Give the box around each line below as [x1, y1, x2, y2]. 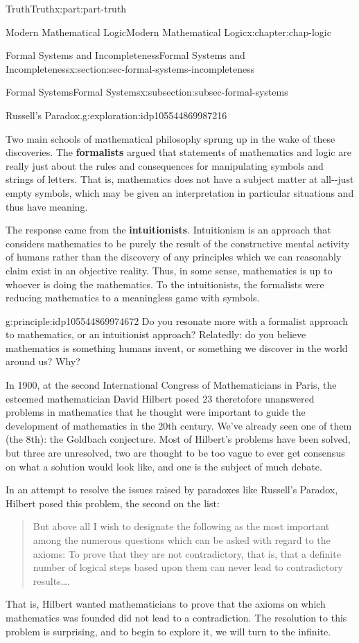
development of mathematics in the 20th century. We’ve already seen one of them [6, 418, 352, 432]
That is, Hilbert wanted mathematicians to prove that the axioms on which [6, 597, 326, 611]
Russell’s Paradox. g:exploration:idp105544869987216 [6, 107, 227, 122]
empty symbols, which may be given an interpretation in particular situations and [6, 185, 354, 200]
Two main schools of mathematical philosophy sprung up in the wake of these [6, 131, 335, 146]
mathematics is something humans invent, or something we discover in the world [6, 340, 348, 355]
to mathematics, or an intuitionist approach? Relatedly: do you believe [6, 327, 306, 342]
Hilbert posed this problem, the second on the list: [6, 495, 220, 510]
